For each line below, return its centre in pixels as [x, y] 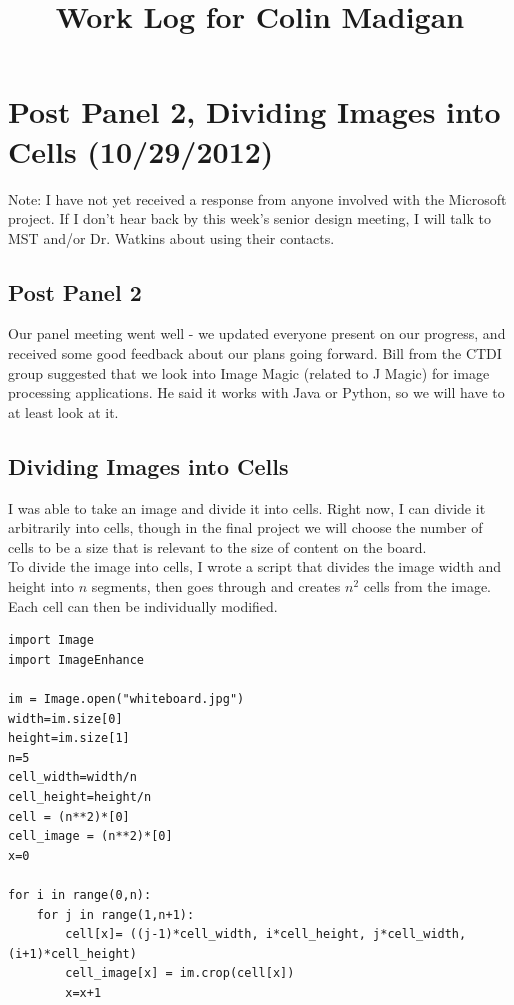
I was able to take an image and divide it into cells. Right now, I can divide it [247, 507]
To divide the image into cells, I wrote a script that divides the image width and [255, 566]
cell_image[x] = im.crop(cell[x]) [180, 973]
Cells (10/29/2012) [141, 150]
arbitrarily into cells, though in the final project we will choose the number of [245, 527]
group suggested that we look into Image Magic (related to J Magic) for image [249, 372]
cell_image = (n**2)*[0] [90, 836]
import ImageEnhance [76, 659]
